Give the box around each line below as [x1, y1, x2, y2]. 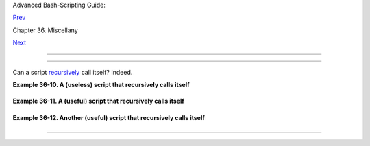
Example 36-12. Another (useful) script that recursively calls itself [12, 113, 206, 121]
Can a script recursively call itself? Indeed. [12, 68, 133, 76]
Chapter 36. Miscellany [12, 26, 78, 34]
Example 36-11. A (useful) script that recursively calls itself [12, 97, 185, 106]
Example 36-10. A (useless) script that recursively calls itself [12, 80, 190, 88]
